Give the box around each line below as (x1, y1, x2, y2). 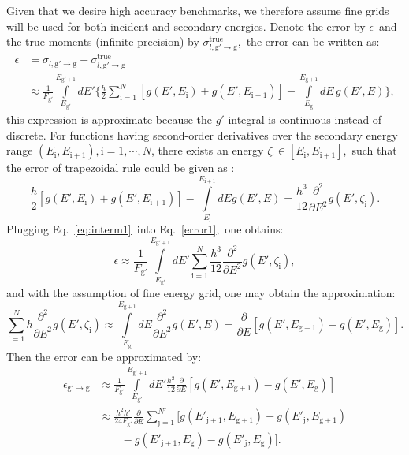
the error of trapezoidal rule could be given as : (6, 159, 235, 176)
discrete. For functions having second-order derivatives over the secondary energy (6, 126, 398, 143)
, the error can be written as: (237, 33, 380, 50)
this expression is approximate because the (6, 111, 213, 128)
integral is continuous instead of (228, 111, 382, 128)
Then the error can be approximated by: (6, 348, 202, 364)
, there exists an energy (151, 142, 264, 159)
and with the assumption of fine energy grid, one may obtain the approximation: (6, 285, 396, 301)
